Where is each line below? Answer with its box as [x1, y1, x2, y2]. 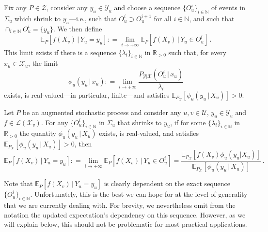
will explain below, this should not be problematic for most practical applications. [4, 219, 247, 229]
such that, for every [168, 47, 227, 57]
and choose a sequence [114, 2, 181, 12]
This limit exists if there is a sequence [4, 47, 116, 57]
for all [154, 13, 172, 23]
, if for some [170, 117, 206, 127]
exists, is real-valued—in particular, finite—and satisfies [4, 89, 170, 100]
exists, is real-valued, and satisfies [99, 128, 199, 138]
